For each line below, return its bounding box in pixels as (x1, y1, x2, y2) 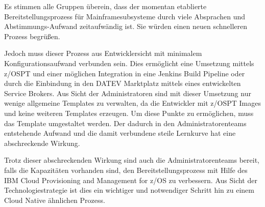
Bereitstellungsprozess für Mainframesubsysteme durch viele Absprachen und (4, 11, 245, 21)
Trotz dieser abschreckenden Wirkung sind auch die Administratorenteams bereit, (4, 155, 259, 165)
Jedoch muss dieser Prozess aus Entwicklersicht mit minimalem (4, 48, 202, 58)
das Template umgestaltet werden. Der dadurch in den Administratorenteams (4, 117, 247, 128)
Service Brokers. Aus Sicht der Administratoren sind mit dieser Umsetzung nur (4, 87, 251, 98)
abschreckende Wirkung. (4, 137, 80, 148)
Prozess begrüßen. (4, 31, 60, 41)
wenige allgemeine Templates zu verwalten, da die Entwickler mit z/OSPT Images (4, 98, 261, 108)
